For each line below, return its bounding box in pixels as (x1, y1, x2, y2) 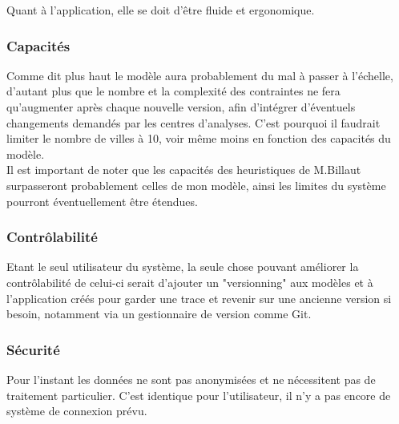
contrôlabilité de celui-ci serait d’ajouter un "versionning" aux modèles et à (6, 273, 373, 290)
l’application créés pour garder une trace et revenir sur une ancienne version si (6, 289, 392, 306)
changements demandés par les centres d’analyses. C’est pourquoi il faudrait (6, 114, 381, 131)
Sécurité (6, 339, 60, 359)
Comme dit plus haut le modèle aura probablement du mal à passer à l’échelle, (6, 67, 393, 83)
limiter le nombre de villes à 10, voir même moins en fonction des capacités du (6, 130, 391, 147)
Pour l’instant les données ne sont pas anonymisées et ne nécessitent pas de (6, 370, 376, 387)
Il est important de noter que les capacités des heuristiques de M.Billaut (6, 161, 361, 178)
